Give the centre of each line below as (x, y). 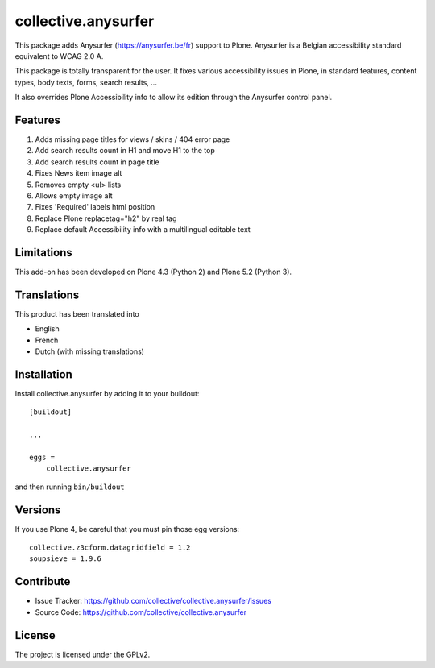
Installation (43, 374)
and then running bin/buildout (70, 487)
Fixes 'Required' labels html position (95, 207)
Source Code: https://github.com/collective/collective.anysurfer (141, 612)
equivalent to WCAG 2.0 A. (59, 56)
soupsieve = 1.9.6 (66, 559)
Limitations (43, 253)
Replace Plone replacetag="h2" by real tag (106, 218)
